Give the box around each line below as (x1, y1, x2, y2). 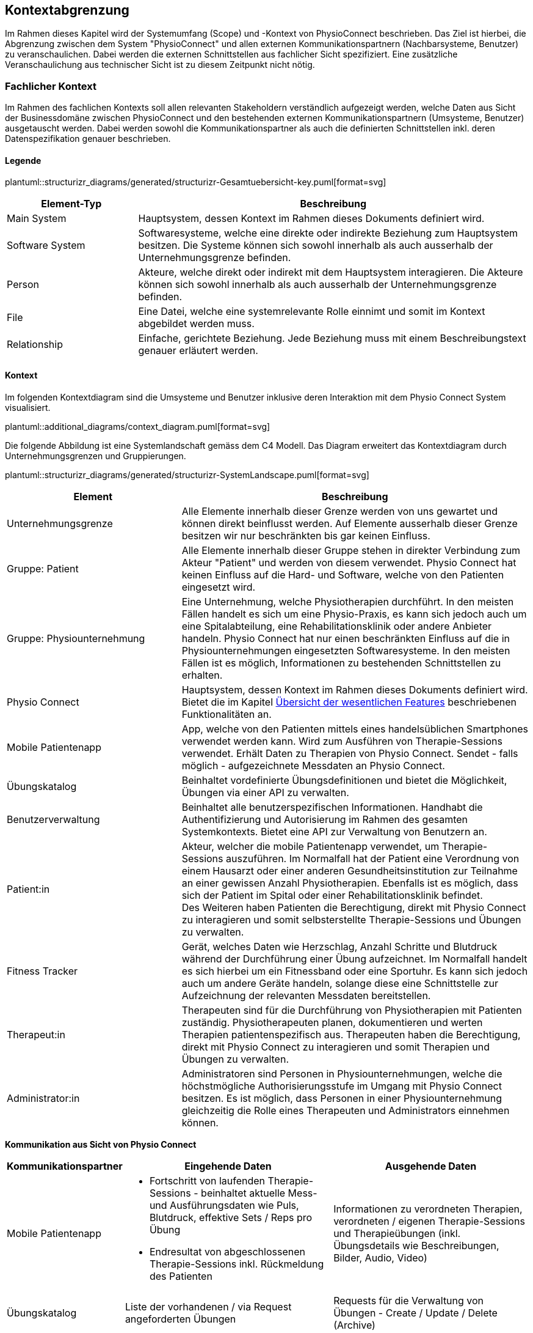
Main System (7, 212, 67, 225)
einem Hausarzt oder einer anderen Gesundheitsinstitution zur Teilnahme (181, 864, 518, 877)
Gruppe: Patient (7, 562, 79, 575)
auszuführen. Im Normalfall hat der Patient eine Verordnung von (226, 852, 520, 865)
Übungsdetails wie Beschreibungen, (333, 1239, 499, 1252)
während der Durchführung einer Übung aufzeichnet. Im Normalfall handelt (181, 952, 528, 965)
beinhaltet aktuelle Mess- (201, 1186, 317, 1199)
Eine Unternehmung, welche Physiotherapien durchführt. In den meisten (181, 595, 514, 608)
